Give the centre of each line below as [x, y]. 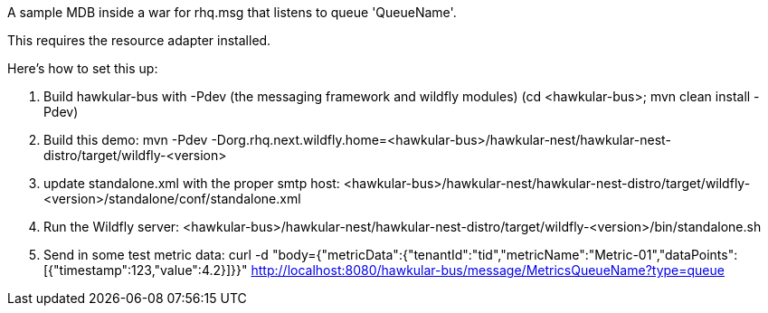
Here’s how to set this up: [83, 68]
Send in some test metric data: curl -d [156, 255]
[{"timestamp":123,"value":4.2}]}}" [146, 270]
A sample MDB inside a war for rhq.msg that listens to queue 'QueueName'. [232, 12]
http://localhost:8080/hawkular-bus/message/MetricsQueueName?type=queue [488, 270]
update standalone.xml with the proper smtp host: [192, 183]
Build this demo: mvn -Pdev [126, 140]
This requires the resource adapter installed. [139, 40]
